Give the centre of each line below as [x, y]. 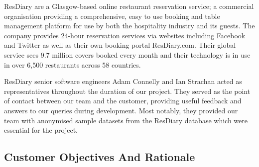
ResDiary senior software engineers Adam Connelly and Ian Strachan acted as [123, 81]
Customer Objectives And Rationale [100, 157]
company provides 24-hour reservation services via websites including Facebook [125, 35]
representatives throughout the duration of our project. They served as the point [127, 91]
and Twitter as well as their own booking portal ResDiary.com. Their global [120, 45]
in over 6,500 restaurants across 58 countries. [72, 64]
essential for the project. [41, 130]
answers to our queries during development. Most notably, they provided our [121, 110]
